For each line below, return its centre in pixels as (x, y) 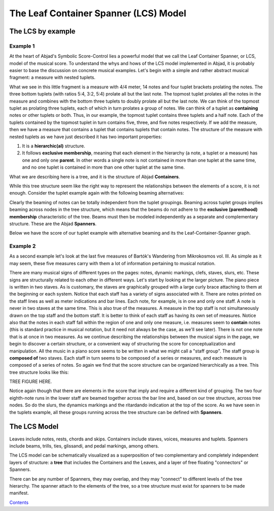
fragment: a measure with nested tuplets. (53, 77)
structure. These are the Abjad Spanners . (53, 223)
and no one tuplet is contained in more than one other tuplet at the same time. (104, 167)
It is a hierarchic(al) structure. (54, 146)
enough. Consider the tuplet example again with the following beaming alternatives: (97, 193)
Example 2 (23, 246)
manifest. (19, 493)
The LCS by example (42, 31)
